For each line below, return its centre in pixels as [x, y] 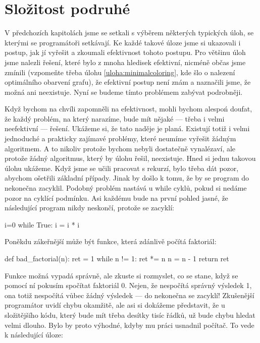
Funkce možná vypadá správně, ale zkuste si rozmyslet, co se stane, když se [121, 275]
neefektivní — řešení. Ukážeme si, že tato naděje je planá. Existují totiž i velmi [127, 128]
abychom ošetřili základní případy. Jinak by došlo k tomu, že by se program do [127, 178]
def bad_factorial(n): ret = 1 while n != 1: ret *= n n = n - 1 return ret [117, 258]
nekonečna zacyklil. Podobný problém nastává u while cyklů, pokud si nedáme [126, 188]
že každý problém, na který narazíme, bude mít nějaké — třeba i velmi [115, 118]
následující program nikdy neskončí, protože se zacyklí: [89, 208]
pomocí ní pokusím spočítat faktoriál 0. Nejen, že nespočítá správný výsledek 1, [128, 285]
